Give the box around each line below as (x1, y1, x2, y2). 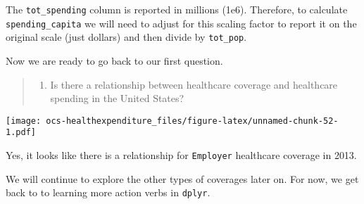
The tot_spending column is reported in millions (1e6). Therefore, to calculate (6, 2, 348, 16)
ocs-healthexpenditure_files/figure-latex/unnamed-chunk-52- (46, 115, 339, 126)
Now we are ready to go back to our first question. (6, 53, 223, 68)
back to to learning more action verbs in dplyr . (6, 185, 211, 200)
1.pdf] (6, 127, 36, 138)
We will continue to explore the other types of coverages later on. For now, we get (6, 171, 359, 186)
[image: (6, 115, 42, 126)
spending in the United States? (50, 91, 184, 106)
